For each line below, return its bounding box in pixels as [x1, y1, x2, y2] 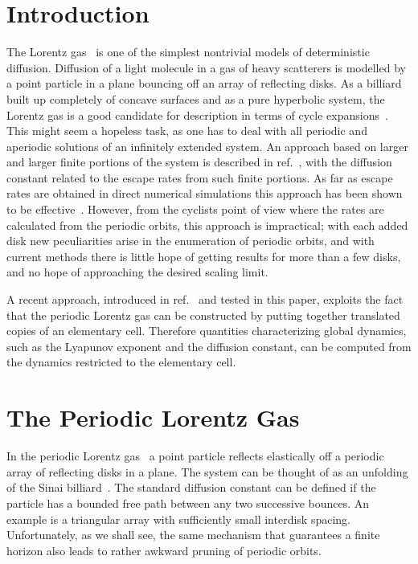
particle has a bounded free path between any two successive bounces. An [6, 494, 370, 511]
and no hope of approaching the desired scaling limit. [6, 264, 268, 280]
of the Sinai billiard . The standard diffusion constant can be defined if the [6, 479, 376, 496]
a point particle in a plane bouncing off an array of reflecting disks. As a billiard [6, 75, 402, 92]
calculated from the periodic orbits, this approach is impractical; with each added [6, 216, 408, 233]
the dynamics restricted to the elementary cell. [6, 354, 236, 370]
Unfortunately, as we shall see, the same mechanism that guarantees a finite [6, 526, 380, 543]
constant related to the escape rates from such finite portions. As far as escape [6, 169, 393, 186]
